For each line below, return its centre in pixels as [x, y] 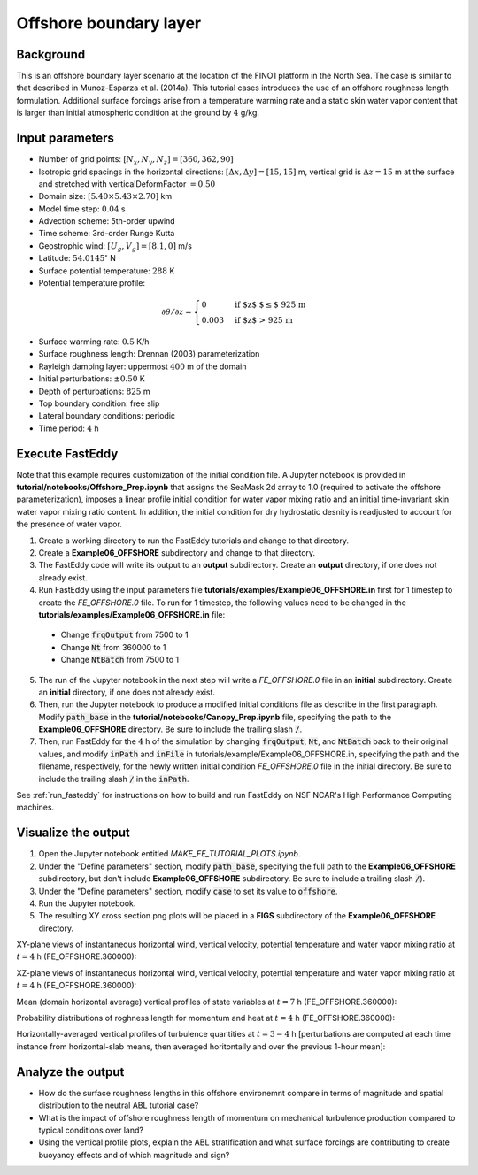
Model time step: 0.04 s [82, 209]
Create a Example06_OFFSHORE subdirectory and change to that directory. [177, 553]
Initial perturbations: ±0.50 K [92, 379]
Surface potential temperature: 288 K [107, 271]
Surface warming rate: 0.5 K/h [94, 342]
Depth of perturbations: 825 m [94, 391]
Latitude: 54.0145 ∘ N [77, 258]
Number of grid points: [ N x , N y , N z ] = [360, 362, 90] [136, 160]
